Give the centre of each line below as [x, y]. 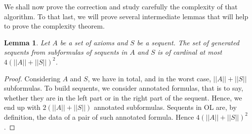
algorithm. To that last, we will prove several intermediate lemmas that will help [126, 16]
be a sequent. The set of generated [188, 42]
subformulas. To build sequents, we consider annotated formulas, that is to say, [124, 88]
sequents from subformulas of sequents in [66, 52]
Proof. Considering [32, 78]
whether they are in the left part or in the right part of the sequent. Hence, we [123, 97]
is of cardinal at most [190, 52]
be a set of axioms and [94, 42]
